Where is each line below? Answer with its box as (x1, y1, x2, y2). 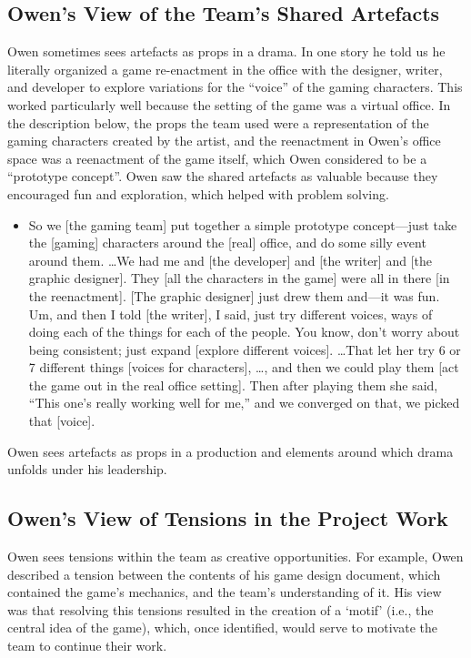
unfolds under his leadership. (7, 460, 167, 479)
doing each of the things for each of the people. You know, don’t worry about (28, 322, 460, 341)
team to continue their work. (7, 636, 167, 655)
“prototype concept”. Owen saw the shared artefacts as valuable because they (7, 167, 438, 186)
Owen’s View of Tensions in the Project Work (7, 504, 448, 532)
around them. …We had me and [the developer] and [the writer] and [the (28, 250, 432, 269)
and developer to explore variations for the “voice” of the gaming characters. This (7, 77, 463, 96)
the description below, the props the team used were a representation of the (7, 113, 429, 132)
